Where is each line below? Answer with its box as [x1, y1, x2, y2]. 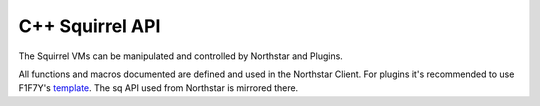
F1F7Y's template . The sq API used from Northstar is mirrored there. [18, 82, 299, 94]
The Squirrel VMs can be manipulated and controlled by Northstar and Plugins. [18, 50, 344, 62]
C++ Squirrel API [18, 15, 161, 37]
